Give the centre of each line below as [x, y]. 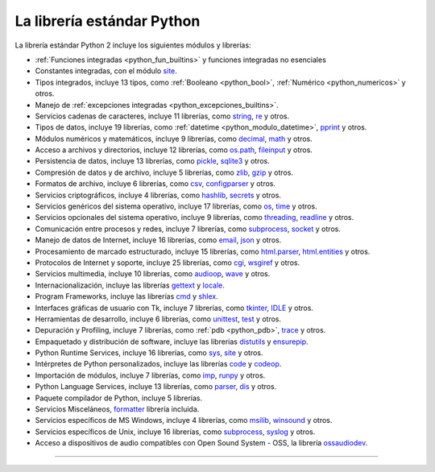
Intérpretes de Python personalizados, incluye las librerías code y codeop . [158, 364]
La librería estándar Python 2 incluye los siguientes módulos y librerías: [133, 45]
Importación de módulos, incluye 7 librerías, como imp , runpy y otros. [150, 375]
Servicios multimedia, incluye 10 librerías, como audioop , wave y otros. [153, 274]
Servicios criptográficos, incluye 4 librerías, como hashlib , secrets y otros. [158, 195]
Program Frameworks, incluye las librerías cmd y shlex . [126, 296]
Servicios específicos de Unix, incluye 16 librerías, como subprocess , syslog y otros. [175, 432]
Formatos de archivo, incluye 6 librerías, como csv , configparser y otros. [155, 184]
